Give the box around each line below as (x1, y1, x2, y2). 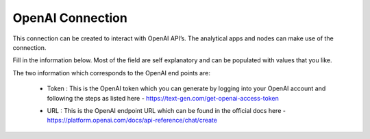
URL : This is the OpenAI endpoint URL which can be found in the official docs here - (47, 106, 286, 114)
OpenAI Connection (12, 10, 128, 25)
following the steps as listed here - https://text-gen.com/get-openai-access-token (47, 94, 279, 102)
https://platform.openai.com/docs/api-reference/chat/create (47, 116, 217, 125)
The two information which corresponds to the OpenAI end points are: (12, 68, 210, 77)
